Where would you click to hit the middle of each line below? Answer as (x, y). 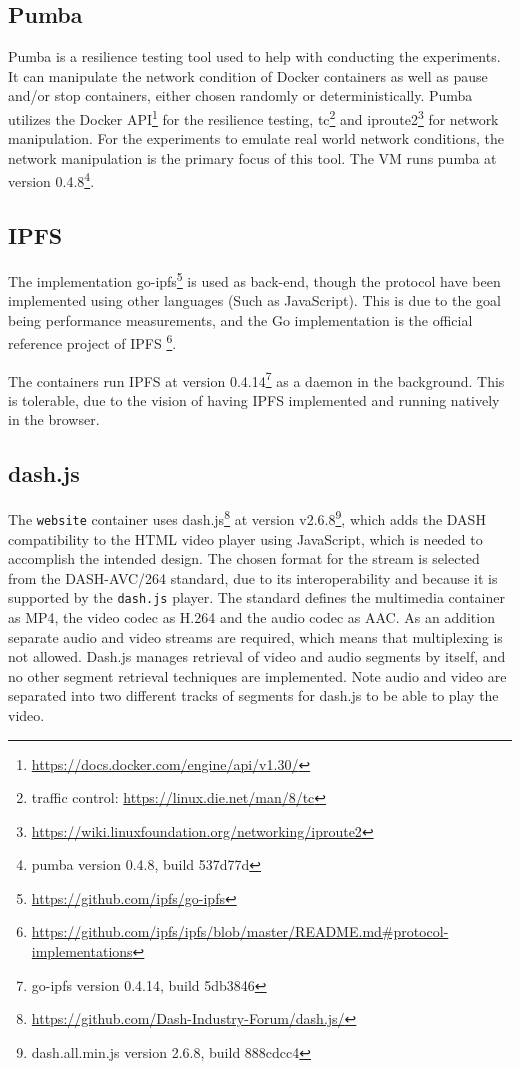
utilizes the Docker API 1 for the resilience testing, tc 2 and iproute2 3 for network (253, 117)
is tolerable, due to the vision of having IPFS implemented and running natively (254, 399)
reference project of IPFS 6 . (92, 341)
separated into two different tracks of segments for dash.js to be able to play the (253, 695)
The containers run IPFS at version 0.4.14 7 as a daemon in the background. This (256, 379)
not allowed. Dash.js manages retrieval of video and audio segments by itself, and (257, 656)
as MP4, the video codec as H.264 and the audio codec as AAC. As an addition (251, 616)
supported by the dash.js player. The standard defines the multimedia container (256, 597)
